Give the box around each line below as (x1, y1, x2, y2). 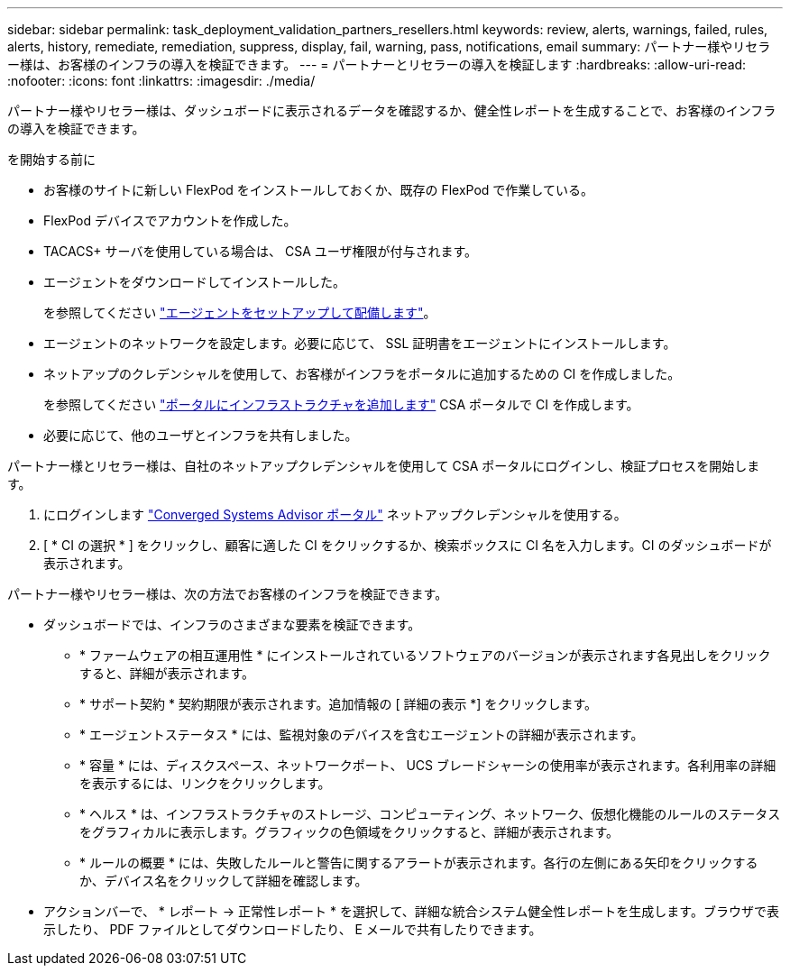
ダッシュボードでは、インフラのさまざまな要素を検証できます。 (43, 617, 421, 632)
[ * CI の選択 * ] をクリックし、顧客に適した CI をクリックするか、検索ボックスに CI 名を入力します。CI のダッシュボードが (43, 537, 772, 553)
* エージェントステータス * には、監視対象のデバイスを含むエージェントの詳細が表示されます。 (79, 727, 644, 742)
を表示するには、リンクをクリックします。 (79, 776, 331, 791)
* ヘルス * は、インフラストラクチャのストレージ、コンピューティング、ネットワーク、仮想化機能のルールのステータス (79, 806, 781, 822)
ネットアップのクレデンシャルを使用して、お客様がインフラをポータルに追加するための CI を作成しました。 (43, 366, 681, 381)
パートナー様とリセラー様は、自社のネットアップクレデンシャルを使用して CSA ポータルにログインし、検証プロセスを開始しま (7, 458, 760, 473)
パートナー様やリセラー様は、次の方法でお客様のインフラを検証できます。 (7, 586, 448, 601)
